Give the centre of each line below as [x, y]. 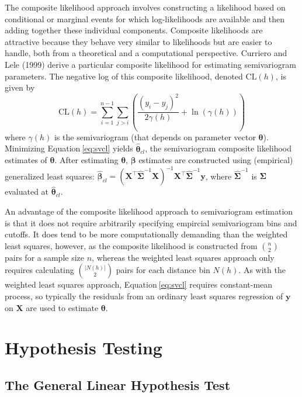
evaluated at [27, 191]
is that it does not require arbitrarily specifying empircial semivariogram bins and [151, 222]
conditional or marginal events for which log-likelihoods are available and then [145, 18]
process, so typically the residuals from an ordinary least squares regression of [144, 296]
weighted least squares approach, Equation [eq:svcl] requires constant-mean [139, 284]
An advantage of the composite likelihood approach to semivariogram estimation [149, 211]
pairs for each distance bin [163, 270]
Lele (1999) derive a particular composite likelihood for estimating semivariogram [150, 64]
